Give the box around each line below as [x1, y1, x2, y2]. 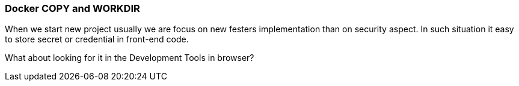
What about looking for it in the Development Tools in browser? [5, 53, 254, 63]
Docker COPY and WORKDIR [5, 2, 140, 14]
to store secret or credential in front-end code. [5, 34, 189, 45]
